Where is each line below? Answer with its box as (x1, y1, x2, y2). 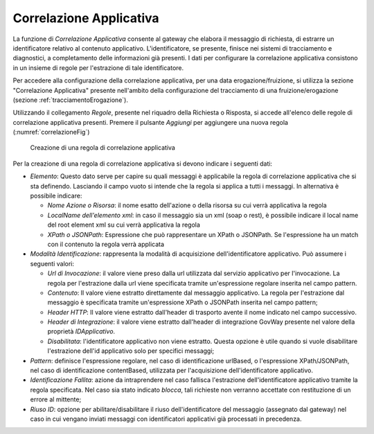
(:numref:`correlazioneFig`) (12, 128, 90, 137)
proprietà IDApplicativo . (47, 327, 116, 336)
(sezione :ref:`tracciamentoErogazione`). (12, 96, 128, 104)
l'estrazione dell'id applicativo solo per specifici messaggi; (47, 347, 215, 355)
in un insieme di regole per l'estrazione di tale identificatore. (12, 63, 184, 72)
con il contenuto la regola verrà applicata (47, 240, 165, 248)
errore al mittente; (30, 395, 82, 403)
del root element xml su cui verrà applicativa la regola (47, 220, 201, 229)
